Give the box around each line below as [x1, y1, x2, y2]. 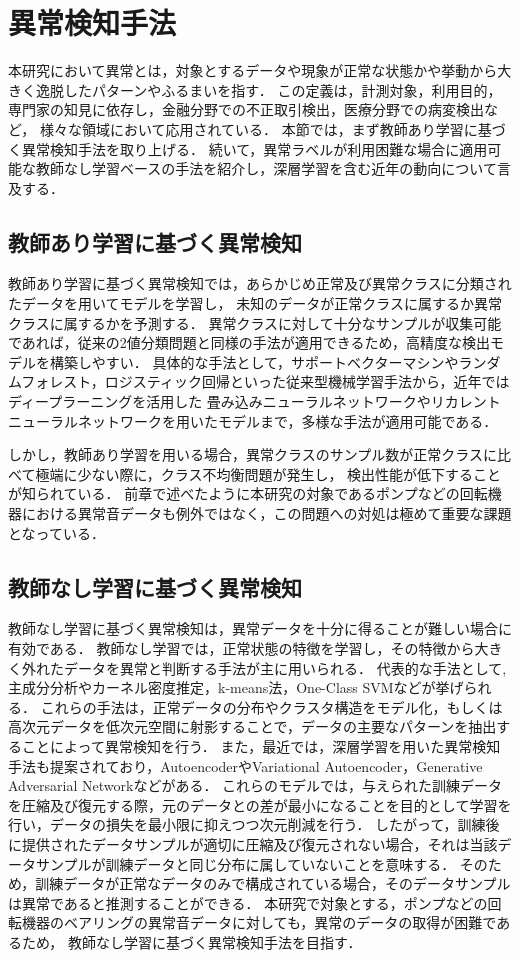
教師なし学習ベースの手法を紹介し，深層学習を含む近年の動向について [35, 158, 497, 179]
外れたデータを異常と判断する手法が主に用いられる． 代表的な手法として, [21, 657, 507, 678]
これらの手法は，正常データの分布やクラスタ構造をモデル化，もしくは [40, 696, 503, 717]
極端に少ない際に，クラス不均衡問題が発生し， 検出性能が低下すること [35, 463, 502, 484]
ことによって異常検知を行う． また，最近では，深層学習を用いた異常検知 [21, 735, 501, 756]
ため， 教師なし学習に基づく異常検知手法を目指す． [21, 931, 362, 952]
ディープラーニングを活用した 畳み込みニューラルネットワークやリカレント [8, 391, 501, 412]
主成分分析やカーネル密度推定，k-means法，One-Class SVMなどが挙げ [8, 677, 464, 698]
